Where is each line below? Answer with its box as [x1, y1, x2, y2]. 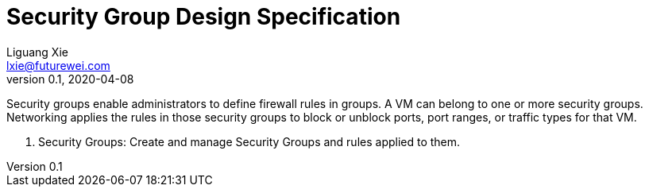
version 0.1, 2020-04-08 [6, 71, 134, 86]
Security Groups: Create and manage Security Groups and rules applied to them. [38, 134, 461, 149]
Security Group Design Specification [6, 3, 401, 30]
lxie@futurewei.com [6, 58, 110, 72]
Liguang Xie [6, 44, 68, 59]
